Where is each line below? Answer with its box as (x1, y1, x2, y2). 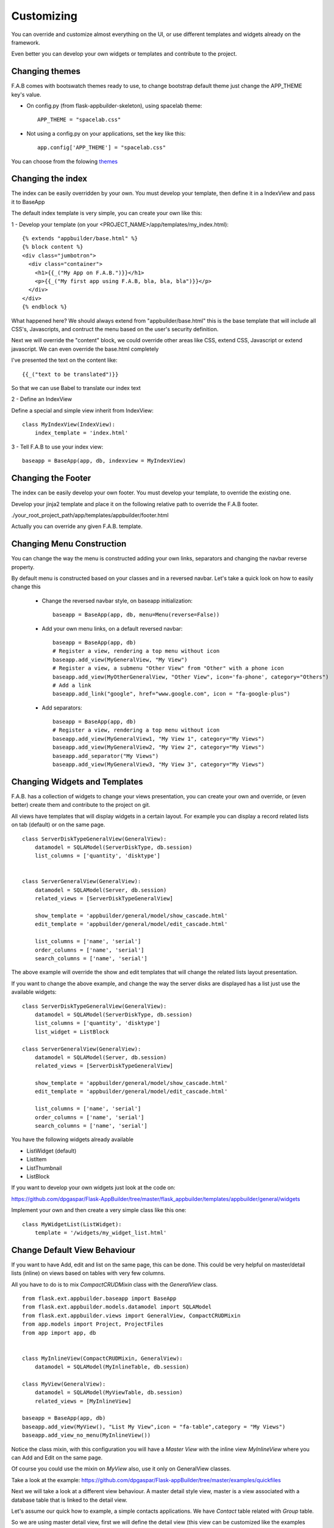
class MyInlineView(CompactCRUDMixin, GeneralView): (22, 1354, 183, 1362)
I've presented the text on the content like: (11, 356, 118, 364)
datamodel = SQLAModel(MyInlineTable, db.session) (34, 1364, 190, 1370)
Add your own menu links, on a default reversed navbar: (41, 625, 183, 632)
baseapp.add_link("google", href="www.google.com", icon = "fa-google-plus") (52, 691, 291, 697)
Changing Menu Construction (11, 538, 127, 549)
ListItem (26, 1156, 47, 1163)
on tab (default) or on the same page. (11, 821, 105, 828)
